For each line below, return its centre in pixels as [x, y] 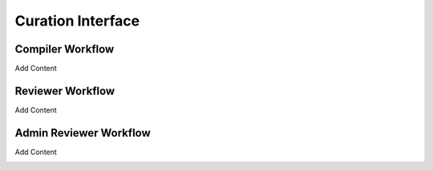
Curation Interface [77, 21]
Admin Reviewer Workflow [83, 133]
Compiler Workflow [65, 49]
